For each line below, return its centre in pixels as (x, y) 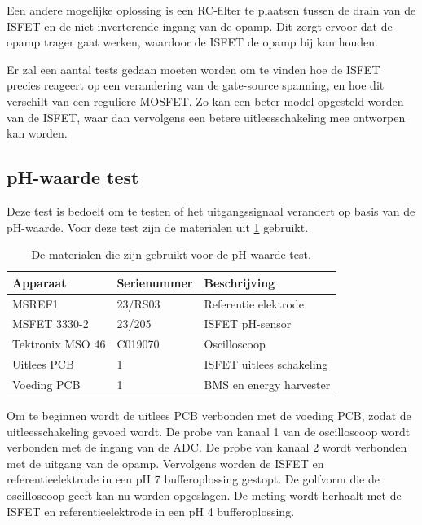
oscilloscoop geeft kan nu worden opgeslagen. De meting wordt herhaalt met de (204, 495)
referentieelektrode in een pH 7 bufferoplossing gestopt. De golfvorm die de (193, 479)
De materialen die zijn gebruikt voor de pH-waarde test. (171, 254)
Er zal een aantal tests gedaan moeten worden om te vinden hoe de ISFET (193, 69)
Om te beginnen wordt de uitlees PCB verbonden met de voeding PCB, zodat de (209, 416)
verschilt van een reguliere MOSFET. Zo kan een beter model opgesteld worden (205, 101)
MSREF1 (35, 303)
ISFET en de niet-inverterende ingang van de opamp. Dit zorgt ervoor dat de (200, 26)
